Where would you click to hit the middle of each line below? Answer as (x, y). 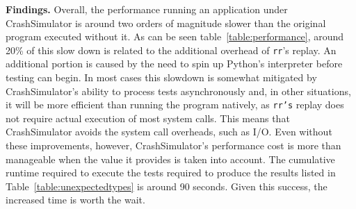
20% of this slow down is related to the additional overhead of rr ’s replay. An (171, 50)
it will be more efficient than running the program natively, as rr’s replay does (175, 104)
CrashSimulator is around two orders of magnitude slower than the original (166, 23)
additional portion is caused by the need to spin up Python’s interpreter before (174, 64)
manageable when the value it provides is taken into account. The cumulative (170, 159)
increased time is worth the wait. (75, 200)
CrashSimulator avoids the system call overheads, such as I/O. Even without (169, 132)
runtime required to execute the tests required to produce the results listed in (171, 173)
